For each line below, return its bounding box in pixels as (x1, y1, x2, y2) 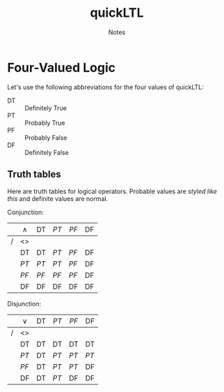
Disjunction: (7, 299, 42, 308)
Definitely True (24, 103, 67, 112)
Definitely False (24, 148, 70, 156)
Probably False (24, 133, 67, 142)
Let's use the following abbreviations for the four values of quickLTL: (7, 82, 204, 91)
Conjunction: (7, 208, 44, 216)
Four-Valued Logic (7, 59, 116, 75)
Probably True (24, 119, 65, 127)
